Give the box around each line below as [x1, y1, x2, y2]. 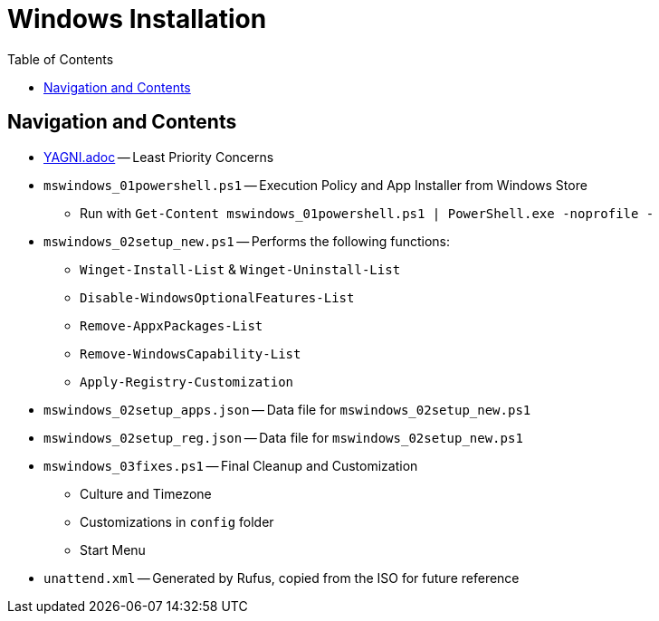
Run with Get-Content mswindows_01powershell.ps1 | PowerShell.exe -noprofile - [80, 205, 654, 221]
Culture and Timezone [80, 485, 212, 502]
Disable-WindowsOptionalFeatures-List [80, 290, 355, 305]
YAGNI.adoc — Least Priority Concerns [43, 148, 274, 165]
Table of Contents [7, 51, 114, 67]
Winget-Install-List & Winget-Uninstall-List [80, 261, 401, 277]
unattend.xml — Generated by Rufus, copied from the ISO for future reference [43, 569, 520, 586]
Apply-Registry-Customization [80, 374, 294, 389]
